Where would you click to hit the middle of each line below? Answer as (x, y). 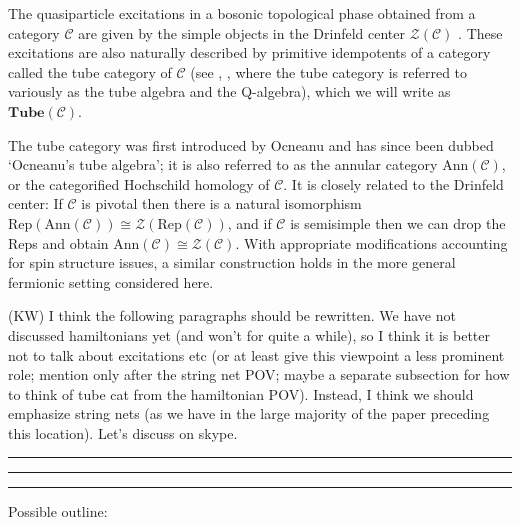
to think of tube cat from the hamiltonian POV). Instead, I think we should (241, 393)
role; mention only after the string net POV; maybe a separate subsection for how (259, 374)
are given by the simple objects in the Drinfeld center (241, 32)
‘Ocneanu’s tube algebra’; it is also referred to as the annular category (223, 164)
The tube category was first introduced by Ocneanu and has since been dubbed (251, 144)
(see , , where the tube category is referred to (329, 71)
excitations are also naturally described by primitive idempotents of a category (249, 52)
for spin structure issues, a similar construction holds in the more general (232, 262)
